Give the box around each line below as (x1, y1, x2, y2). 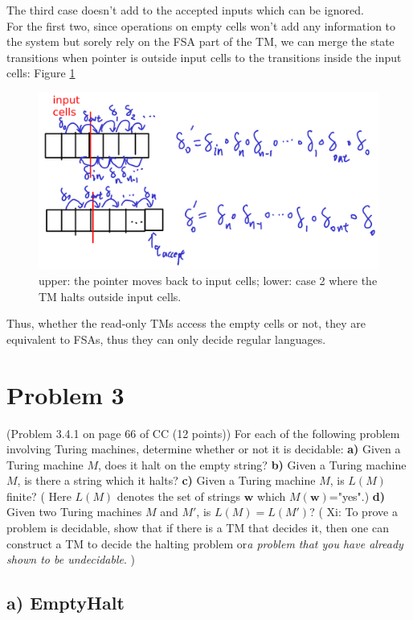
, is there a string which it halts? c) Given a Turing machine (17, 472, 316, 489)
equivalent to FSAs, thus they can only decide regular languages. (6, 330, 326, 347)
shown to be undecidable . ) (6, 551, 135, 568)
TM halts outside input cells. (39, 287, 182, 304)
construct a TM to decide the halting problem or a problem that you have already (6, 535, 403, 552)
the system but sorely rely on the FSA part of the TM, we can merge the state (6, 33, 395, 50)
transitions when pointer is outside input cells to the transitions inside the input (6, 48, 402, 65)
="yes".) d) (329, 487, 386, 504)
